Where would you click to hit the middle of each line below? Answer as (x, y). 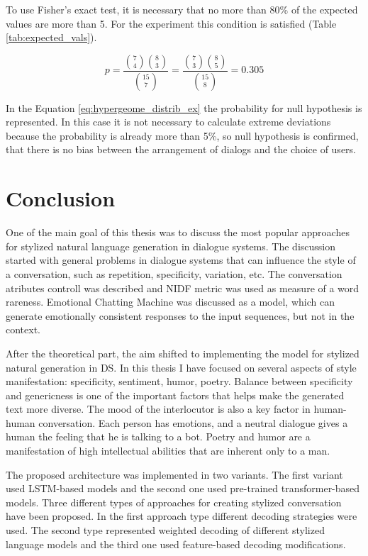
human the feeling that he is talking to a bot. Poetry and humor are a (158, 437)
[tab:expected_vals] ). (51, 37)
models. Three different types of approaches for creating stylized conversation (174, 502)
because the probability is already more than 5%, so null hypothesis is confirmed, (182, 135)
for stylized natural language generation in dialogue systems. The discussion (171, 246)
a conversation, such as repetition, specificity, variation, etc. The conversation (174, 273)
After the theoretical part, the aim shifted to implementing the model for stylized (183, 353)
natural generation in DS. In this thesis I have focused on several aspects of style (181, 367)
